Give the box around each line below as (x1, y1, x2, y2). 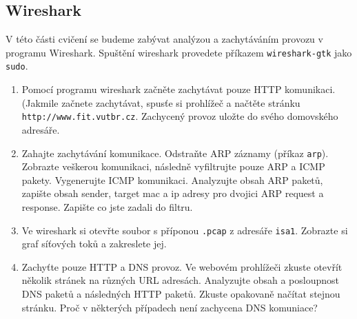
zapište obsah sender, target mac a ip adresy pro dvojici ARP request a (21, 186, 324, 200)
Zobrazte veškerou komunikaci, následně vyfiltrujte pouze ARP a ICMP (21, 159, 325, 174)
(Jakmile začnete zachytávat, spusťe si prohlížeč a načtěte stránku (21, 95, 300, 110)
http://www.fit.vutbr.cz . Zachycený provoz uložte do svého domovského (21, 109, 338, 123)
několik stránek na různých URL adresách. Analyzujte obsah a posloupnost (21, 273, 339, 287)
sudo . (6, 59, 28, 73)
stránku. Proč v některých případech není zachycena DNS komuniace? (21, 300, 318, 314)
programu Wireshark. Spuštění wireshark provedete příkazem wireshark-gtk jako (6, 45, 352, 59)
